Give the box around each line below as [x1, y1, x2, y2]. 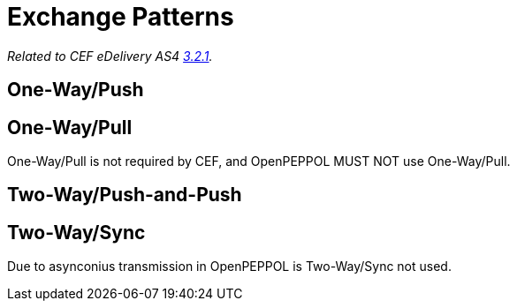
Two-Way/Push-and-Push [7, 184, 242, 207]
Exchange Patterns [7, 2, 234, 32]
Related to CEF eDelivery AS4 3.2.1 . [7, 48, 213, 64]
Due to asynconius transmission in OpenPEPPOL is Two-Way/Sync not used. [7, 259, 452, 274]
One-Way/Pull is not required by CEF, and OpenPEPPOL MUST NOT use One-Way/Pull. [7, 154, 511, 169]
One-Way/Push [7, 79, 144, 101]
